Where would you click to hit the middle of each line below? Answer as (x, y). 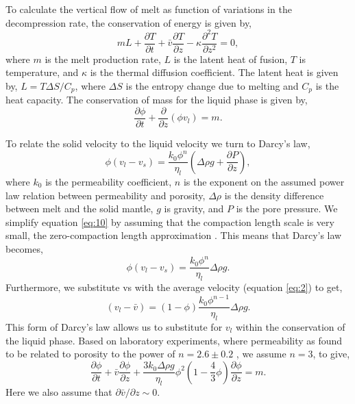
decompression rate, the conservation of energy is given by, (129, 22)
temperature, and (42, 72)
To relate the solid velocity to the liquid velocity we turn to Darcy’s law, (158, 143)
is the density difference (274, 195)
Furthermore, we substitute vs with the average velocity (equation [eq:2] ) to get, (174, 287)
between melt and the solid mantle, (79, 209)
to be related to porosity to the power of (90, 354)
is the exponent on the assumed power (264, 182)
